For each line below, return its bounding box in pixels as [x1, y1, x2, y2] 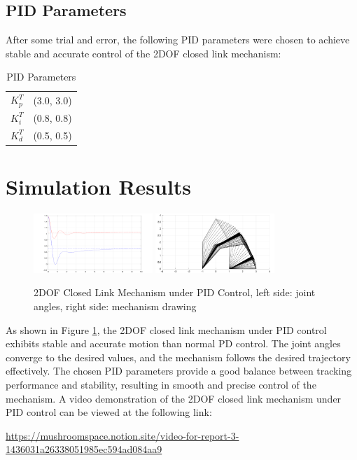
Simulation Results [6, 172, 192, 201]
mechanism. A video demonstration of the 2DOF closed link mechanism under [6, 391, 342, 405]
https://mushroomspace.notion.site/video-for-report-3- [6, 428, 239, 442]
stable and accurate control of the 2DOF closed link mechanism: [6, 46, 281, 60]
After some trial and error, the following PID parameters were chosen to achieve [6, 32, 350, 47]
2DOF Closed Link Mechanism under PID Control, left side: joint [34, 285, 316, 300]
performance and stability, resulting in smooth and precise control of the [6, 377, 316, 392]
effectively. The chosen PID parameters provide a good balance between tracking [6, 363, 352, 378]
